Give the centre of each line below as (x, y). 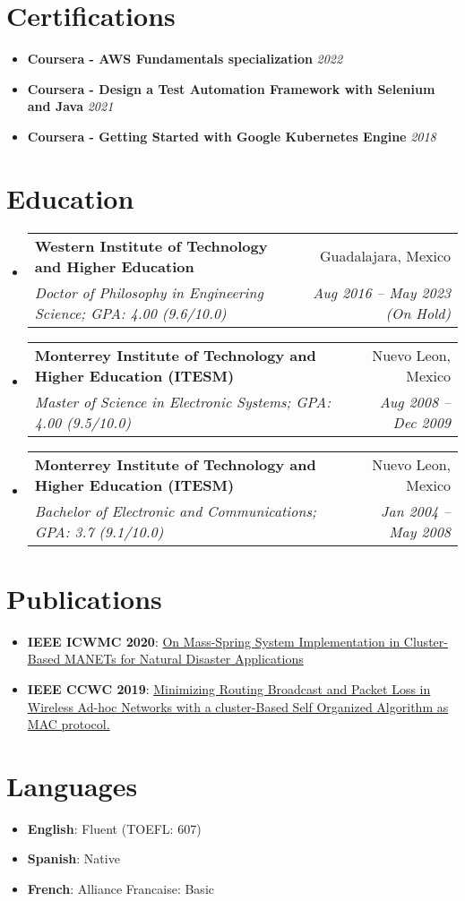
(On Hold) (418, 313)
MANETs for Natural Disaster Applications (184, 659)
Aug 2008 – (415, 401)
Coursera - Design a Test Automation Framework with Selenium (231, 88)
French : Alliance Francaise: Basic (121, 889)
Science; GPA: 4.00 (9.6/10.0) (130, 313)
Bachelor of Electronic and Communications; (175, 511)
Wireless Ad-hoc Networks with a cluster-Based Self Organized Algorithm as (238, 706)
